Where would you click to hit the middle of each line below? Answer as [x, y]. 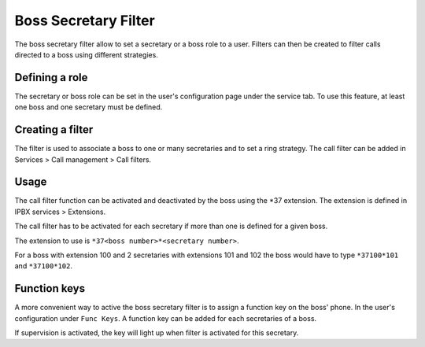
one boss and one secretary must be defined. [89, 107]
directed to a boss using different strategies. [87, 54]
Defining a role [51, 78]
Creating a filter [54, 130]
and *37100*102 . [43, 266]
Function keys [50, 288]
